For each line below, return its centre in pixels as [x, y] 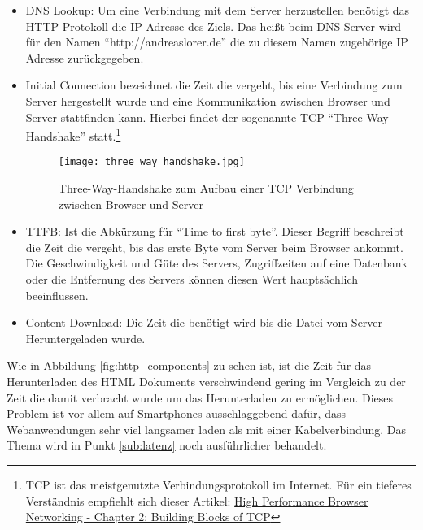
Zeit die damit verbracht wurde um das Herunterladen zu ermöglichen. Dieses [200, 397]
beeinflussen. [57, 295]
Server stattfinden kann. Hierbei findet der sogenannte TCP [175, 117]
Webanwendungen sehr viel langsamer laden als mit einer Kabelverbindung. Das [207, 429]
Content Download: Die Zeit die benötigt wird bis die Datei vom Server [204, 322]
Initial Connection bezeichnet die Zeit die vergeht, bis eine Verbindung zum [214, 85]
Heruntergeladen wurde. [85, 338]
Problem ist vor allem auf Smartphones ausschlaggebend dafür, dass [176, 413]
